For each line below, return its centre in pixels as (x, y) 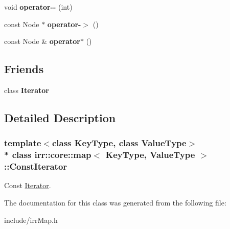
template (23, 143)
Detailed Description (60, 117)
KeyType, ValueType (150, 155)
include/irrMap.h (31, 220)
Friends (24, 69)
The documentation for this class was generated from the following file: (115, 203)
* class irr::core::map (48, 155)
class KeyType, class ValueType (119, 143)
